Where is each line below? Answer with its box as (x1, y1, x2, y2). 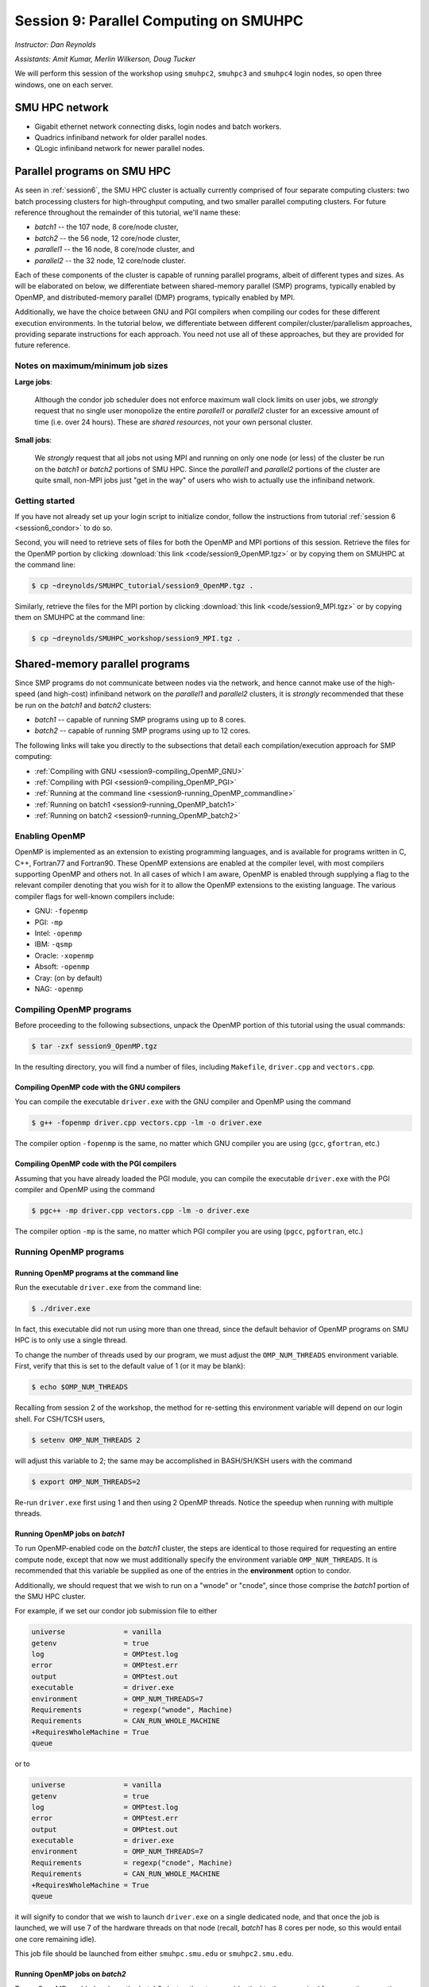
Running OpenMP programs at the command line (14, 1268, 179, 1277)
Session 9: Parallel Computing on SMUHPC (14, 12, 303, 29)
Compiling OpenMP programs (14, 1004, 132, 1015)
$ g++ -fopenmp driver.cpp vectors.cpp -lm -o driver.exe (31, 1118, 262, 1128)
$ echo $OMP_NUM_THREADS (31, 1383, 129, 1392)
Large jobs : (14, 377, 52, 386)
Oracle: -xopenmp (34, 951, 95, 960)
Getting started (14, 495, 75, 506)
